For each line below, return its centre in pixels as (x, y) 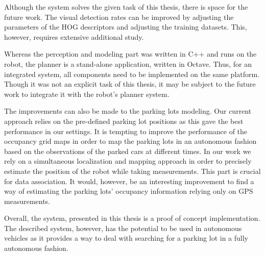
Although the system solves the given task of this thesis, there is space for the (126, 7)
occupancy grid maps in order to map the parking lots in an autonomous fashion (130, 141)
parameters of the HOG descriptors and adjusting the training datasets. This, (126, 27)
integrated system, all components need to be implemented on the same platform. (132, 74)
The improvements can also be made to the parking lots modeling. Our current (128, 111)
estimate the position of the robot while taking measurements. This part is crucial (132, 171)
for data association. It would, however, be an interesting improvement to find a (129, 181)
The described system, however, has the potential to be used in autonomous (123, 228)
